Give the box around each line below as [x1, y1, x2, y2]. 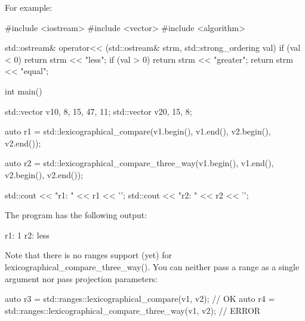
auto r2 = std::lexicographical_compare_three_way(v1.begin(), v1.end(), [5, 157, 274, 169]
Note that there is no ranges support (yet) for [5, 249, 172, 261]
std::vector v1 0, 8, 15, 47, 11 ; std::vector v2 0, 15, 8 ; [5, 105, 192, 117]
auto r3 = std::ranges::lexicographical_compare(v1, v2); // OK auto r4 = [5, 292, 275, 305]
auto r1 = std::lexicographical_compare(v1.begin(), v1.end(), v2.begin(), [5, 125, 271, 137]
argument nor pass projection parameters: [5, 272, 158, 285]
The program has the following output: [5, 209, 147, 221]
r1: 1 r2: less [5, 228, 50, 241]
